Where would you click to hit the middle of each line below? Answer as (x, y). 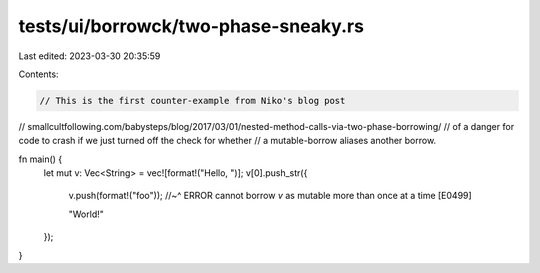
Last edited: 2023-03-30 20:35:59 (89, 56)
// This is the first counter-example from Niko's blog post (192, 100)
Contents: (38, 74)
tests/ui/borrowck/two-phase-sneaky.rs (191, 26)
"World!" (86, 214)
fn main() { (40, 159)
